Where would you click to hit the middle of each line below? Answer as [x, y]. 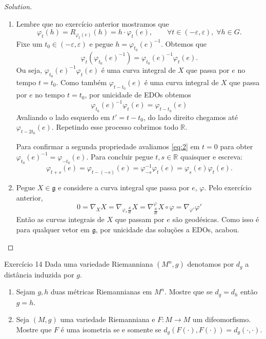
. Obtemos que [184, 43]
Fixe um [29, 43]
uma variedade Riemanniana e [108, 319]
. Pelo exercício [228, 187]
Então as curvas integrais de [60, 219]
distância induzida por [39, 274]
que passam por [140, 219]
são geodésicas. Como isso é [216, 219]
